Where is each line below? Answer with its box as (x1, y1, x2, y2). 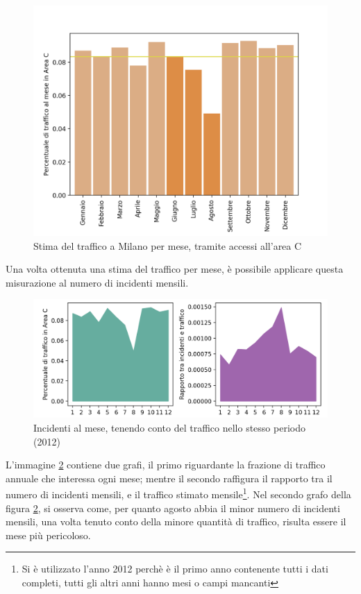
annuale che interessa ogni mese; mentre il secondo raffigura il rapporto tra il (6, 470, 333, 485)
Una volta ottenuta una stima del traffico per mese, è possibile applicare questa (6, 262, 344, 276)
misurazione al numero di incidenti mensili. (6, 275, 189, 289)
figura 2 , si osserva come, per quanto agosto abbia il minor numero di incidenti (6, 500, 340, 515)
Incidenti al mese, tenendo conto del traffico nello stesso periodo (33, 421, 305, 435)
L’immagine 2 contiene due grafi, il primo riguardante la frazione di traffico (6, 457, 326, 472)
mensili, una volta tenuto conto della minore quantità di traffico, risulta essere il (6, 514, 346, 529)
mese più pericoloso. (6, 527, 91, 542)
